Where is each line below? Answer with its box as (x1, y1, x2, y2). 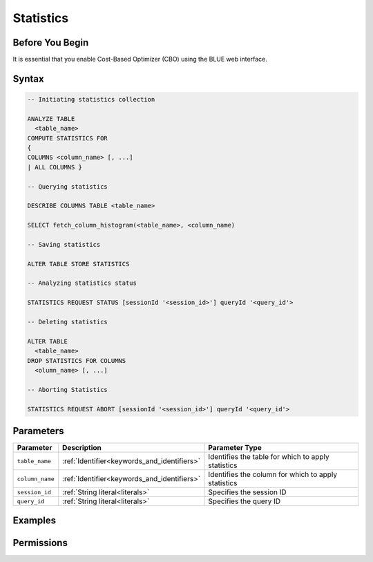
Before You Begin (12, 37, 89, 48)
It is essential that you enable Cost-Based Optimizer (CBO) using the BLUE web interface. (12, 55, 267, 64)
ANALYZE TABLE (27, 115, 75, 122)
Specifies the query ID (208, 496, 281, 506)
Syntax (12, 73, 44, 84)
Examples (12, 515, 57, 527)
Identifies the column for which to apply (208, 470, 338, 480)
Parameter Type (208, 443, 262, 453)
